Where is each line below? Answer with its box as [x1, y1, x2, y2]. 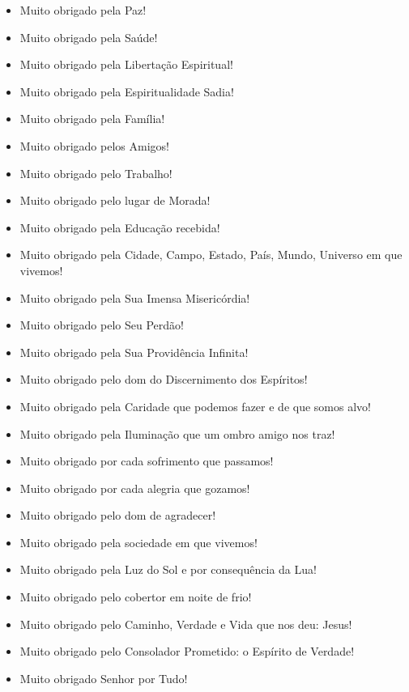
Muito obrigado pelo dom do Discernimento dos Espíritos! [19, 371, 308, 388]
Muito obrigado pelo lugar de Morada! [19, 192, 211, 209]
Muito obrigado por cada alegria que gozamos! [19, 479, 250, 496]
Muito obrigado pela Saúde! [19, 28, 158, 45]
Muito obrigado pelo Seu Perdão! [19, 316, 184, 333]
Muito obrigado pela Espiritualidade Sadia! [19, 83, 234, 100]
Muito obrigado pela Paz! [19, 2, 147, 18]
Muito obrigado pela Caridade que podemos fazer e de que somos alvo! [19, 397, 371, 414]
